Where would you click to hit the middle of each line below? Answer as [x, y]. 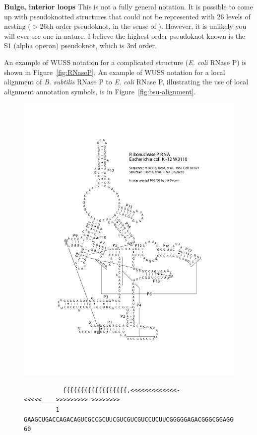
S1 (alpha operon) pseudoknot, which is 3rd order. [80, 45]
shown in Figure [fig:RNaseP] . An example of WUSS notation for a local [115, 72]
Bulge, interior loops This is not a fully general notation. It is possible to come [128, 6]
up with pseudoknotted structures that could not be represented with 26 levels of [127, 16]
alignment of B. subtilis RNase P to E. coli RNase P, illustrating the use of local [126, 82]
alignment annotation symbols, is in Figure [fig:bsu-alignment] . [100, 91]
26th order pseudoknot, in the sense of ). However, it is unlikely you [143, 26]
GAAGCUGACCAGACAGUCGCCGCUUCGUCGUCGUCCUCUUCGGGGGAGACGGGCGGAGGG [130, 419]
